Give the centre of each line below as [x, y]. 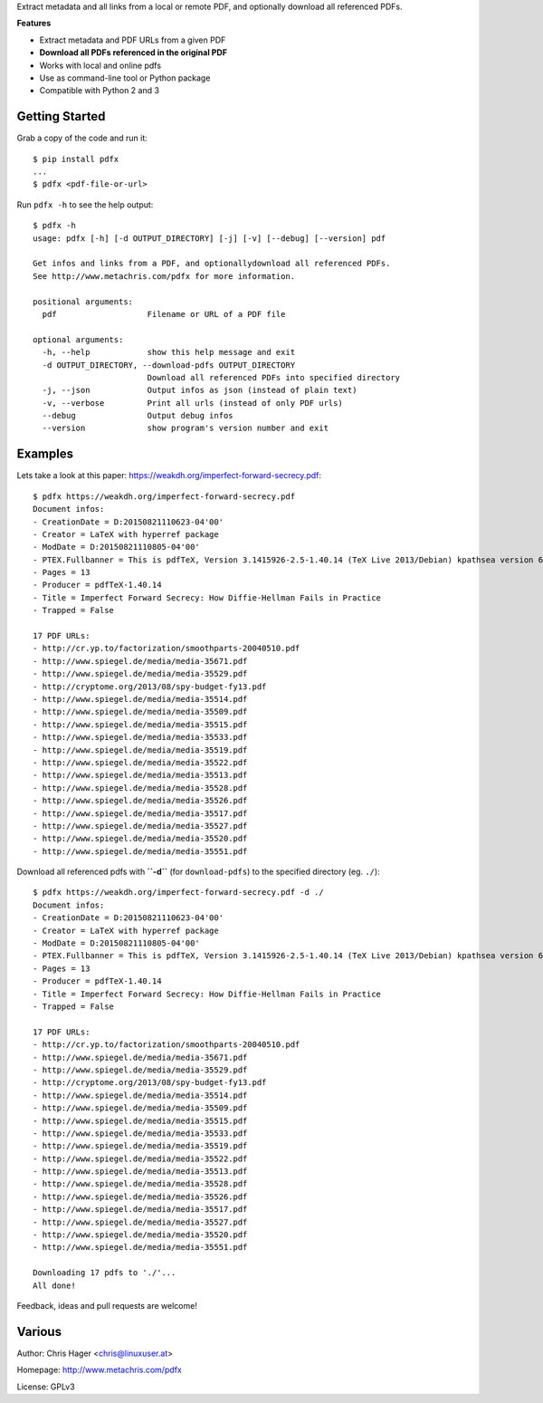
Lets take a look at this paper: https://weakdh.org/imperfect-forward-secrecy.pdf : [169, 476]
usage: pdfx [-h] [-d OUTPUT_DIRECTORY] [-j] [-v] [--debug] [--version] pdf [210, 238]
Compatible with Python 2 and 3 [100, 91]
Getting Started [61, 116]
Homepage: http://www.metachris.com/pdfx [100, 1370]
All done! [54, 1285]
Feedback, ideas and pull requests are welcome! [107, 1305]
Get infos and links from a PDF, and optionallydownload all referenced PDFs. [212, 264]
